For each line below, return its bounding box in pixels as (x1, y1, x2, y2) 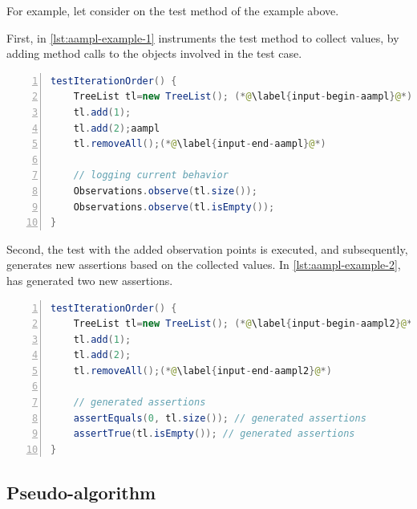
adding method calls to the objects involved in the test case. (6, 45, 302, 62)
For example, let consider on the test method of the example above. (6, 2, 339, 18)
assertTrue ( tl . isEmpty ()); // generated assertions (73, 428, 355, 440)
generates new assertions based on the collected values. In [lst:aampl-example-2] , (6, 256, 401, 273)
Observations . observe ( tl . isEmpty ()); (73, 201, 275, 213)
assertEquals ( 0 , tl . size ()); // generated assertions (73, 412, 366, 424)
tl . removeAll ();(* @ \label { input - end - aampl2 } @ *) (73, 364, 332, 377)
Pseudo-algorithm (6, 479, 156, 504)
